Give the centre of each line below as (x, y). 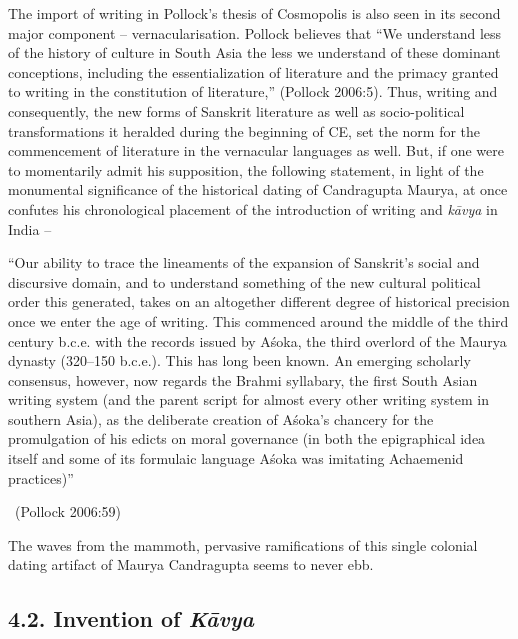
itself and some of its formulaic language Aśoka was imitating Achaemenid (236, 458)
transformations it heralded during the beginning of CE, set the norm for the (244, 130)
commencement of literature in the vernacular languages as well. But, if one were (256, 150)
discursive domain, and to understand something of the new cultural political (244, 281)
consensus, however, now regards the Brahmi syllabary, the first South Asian (243, 379)
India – (30, 228)
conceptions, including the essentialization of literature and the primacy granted (253, 71)
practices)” (41, 477)
